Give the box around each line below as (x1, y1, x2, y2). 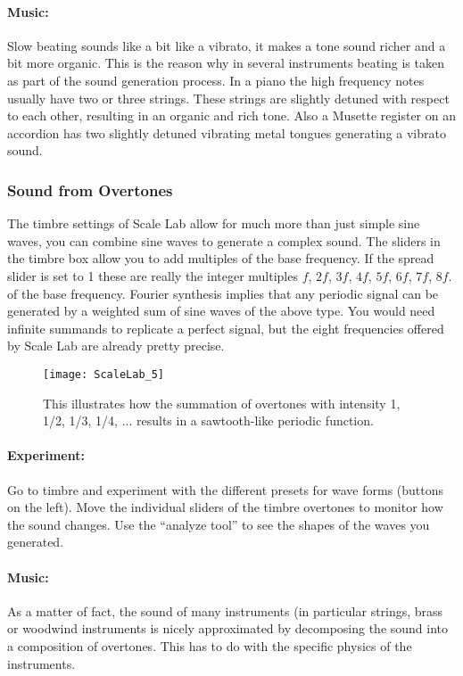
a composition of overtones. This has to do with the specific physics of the (7, 636, 412, 655)
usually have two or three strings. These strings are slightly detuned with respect (7, 88, 450, 107)
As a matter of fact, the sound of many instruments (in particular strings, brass (7, 601, 443, 620)
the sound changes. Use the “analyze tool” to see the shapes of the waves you (7, 515, 430, 533)
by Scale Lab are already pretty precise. (7, 336, 225, 355)
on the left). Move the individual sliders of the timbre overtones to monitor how (7, 498, 443, 516)
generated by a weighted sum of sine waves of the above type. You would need (7, 301, 435, 320)
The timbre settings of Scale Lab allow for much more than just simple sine (7, 214, 420, 233)
